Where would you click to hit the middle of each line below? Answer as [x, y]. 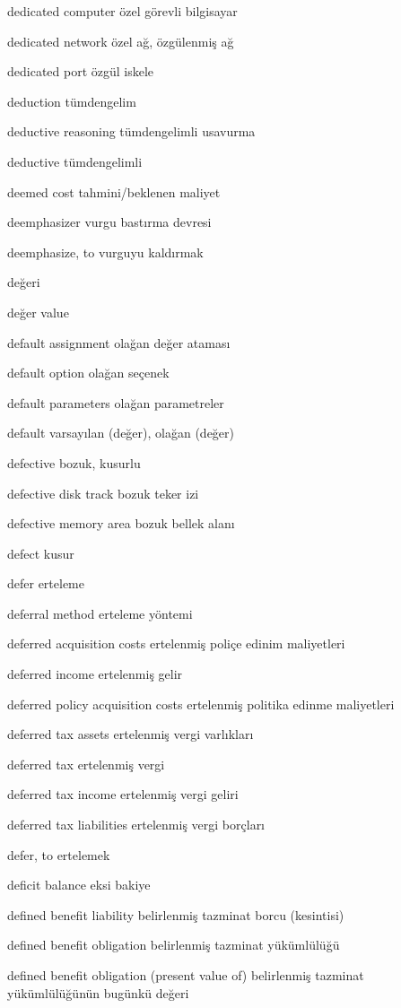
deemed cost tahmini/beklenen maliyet [114, 191]
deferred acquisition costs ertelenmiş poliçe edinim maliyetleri [176, 643]
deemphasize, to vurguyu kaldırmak [105, 252]
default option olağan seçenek [88, 373]
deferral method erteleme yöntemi [100, 613]
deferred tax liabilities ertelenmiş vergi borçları [136, 825]
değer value [38, 312]
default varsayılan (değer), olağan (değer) [121, 433]
